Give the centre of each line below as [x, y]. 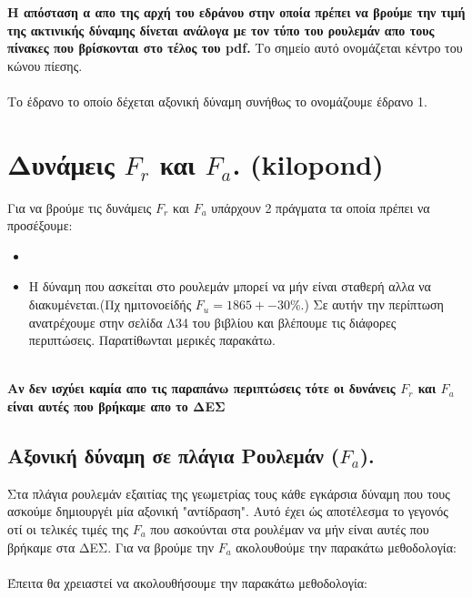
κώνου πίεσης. [45, 65]
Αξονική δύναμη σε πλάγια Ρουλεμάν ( [174, 456]
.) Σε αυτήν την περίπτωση [372, 304]
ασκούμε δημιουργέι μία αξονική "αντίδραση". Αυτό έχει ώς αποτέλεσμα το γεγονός [228, 511]
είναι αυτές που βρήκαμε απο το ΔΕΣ [116, 406]
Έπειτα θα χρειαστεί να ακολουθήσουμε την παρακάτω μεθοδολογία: [188, 582]
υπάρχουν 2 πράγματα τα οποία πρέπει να [321, 207]
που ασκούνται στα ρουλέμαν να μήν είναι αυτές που [290, 529]
